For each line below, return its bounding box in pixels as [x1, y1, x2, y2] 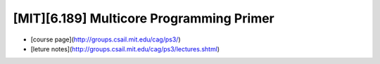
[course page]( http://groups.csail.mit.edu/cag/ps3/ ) [30, 35, 181, 44]
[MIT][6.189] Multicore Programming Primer [13, 11, 274, 26]
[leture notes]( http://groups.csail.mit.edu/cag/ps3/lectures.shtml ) [30, 44, 220, 53]
